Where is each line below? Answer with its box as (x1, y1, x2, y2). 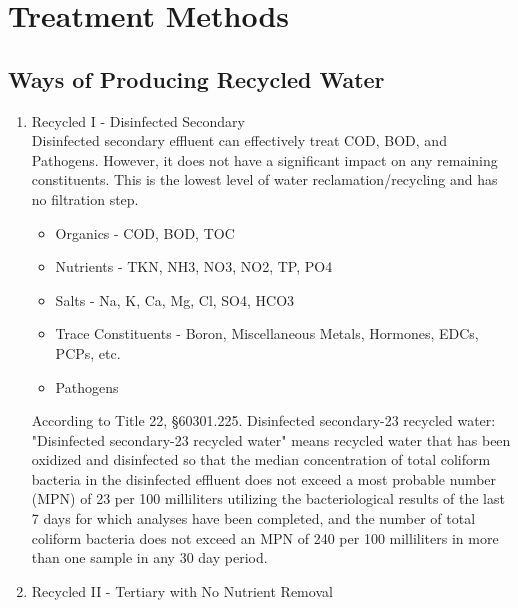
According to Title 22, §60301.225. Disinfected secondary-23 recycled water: (31, 410, 496, 431)
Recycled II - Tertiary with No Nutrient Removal (31, 580, 333, 601)
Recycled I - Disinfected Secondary (31, 110, 246, 131)
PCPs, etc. (55, 342, 121, 363)
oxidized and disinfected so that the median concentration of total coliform (31, 449, 491, 470)
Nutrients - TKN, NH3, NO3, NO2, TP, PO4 (55, 256, 333, 277)
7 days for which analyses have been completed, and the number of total (31, 508, 476, 529)
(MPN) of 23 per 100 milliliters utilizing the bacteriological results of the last (31, 488, 505, 509)
